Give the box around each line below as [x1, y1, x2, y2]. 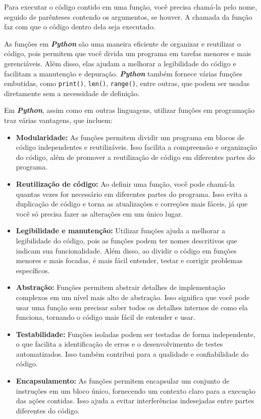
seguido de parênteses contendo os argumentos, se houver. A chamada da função [4, 11, 252, 22]
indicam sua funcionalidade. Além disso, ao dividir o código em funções [16, 245, 237, 256]
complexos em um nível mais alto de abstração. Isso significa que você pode [16, 291, 250, 302]
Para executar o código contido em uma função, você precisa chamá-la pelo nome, [4, 2, 257, 12]
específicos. [16, 265, 50, 275]
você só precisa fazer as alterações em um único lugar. [16, 208, 183, 219]
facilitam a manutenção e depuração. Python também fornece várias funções [4, 68, 242, 78]
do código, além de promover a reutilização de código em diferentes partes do [16, 151, 255, 162]
